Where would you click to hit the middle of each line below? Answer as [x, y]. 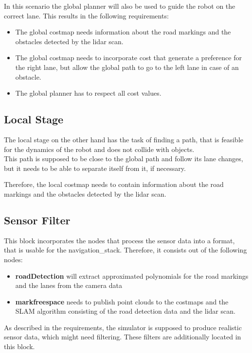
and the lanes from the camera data [69, 285]
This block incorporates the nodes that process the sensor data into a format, [119, 240]
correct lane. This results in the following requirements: [86, 15]
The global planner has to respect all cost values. [88, 93]
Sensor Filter [37, 220]
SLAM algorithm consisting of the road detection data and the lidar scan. [125, 311]
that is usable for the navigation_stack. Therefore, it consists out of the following [126, 250]
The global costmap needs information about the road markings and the [123, 32]
